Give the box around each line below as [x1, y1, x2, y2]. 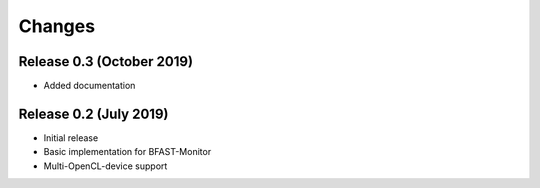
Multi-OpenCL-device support [43, 160, 168, 172]
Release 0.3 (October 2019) [18, 53, 194, 70]
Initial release [43, 131, 99, 144]
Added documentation [43, 80, 136, 92]
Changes [18, 15, 95, 37]
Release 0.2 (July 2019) [18, 105, 169, 122]
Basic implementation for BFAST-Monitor [43, 146, 212, 158]
